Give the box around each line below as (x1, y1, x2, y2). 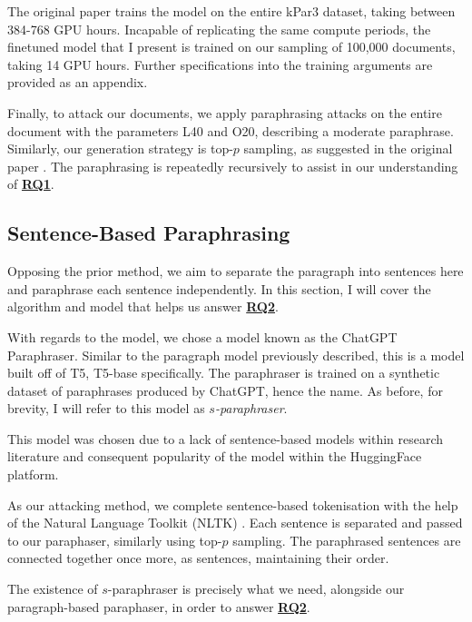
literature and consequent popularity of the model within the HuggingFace (7, 447, 422, 466)
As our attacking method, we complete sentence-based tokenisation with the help (7, 495, 458, 514)
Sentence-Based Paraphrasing (7, 219, 290, 247)
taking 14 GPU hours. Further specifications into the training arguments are (7, 54, 433, 74)
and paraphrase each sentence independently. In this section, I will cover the (7, 279, 431, 298)
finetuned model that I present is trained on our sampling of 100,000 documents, (7, 37, 456, 56)
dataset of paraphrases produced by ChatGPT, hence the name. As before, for (7, 380, 443, 400)
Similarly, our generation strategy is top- (7, 139, 233, 158)
